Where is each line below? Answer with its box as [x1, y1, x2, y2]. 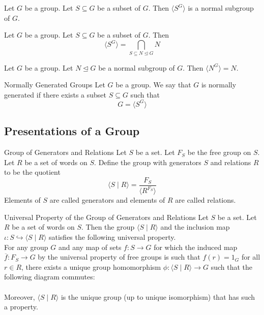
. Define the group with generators [94, 156, 201, 167]
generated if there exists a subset [4, 89, 107, 100]
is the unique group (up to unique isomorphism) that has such [61, 291, 255, 302]
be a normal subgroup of [98, 62, 175, 73]
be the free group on [187, 147, 251, 157]
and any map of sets [58, 241, 122, 252]
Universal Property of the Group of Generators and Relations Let [4, 211, 209, 222]
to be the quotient [4, 167, 61, 177]
